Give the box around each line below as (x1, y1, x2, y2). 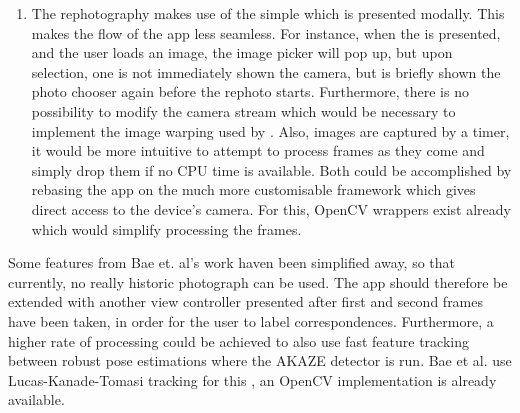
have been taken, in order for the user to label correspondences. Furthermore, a (8, 310, 494, 331)
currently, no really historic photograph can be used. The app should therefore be (8, 271, 508, 292)
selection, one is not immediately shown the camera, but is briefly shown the (31, 61, 501, 82)
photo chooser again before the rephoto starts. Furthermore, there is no (31, 81, 469, 102)
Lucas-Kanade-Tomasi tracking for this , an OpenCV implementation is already (8, 369, 497, 390)
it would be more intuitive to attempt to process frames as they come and (31, 140, 485, 161)
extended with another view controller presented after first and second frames (8, 291, 484, 312)
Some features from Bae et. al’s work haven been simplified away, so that (8, 252, 456, 273)
